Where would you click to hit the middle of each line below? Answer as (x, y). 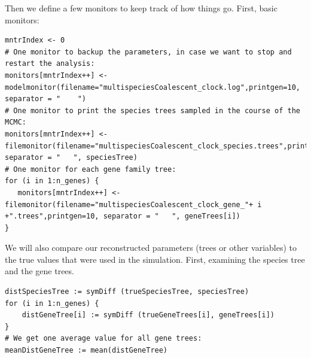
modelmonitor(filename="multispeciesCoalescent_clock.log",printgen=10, (153, 87)
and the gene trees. (39, 271)
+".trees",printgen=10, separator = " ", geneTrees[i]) (123, 216)
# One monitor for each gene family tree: (91, 169)
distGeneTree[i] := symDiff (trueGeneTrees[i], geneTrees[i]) (148, 315)
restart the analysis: (50, 64)
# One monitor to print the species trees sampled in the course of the (153, 110)
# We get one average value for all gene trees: (103, 339)
